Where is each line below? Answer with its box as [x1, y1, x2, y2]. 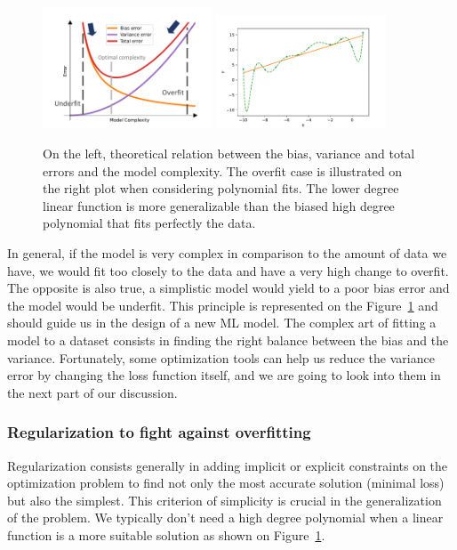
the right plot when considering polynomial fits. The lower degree [43, 179, 399, 198]
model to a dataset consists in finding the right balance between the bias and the [7, 330, 449, 349]
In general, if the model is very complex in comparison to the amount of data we [7, 243, 447, 262]
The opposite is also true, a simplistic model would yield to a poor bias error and [7, 279, 450, 297]
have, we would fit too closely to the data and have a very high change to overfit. [7, 261, 449, 279]
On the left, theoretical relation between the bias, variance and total [43, 144, 415, 162]
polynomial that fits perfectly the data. [43, 214, 256, 232]
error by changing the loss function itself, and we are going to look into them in [7, 366, 441, 384]
